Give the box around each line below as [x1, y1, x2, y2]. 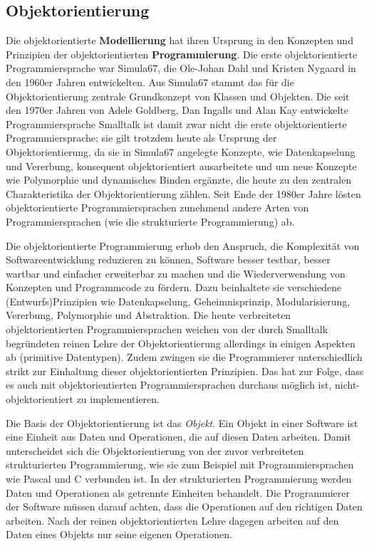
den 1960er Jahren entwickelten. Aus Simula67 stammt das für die [6, 74, 294, 89]
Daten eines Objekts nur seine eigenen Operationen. [6, 527, 232, 542]
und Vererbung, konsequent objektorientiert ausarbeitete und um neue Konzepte [6, 158, 357, 173]
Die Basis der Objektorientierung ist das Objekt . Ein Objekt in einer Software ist [6, 415, 358, 430]
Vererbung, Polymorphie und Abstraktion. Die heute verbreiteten [6, 308, 291, 322]
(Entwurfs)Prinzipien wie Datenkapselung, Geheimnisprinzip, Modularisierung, [6, 293, 350, 308]
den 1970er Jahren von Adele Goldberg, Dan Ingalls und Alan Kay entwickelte [6, 103, 348, 117]
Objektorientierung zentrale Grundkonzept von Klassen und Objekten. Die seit [6, 88, 350, 103]
